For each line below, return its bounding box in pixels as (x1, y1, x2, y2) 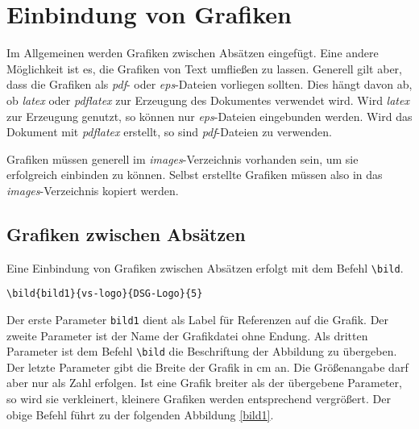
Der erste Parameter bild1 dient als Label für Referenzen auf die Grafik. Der (6, 310, 389, 327)
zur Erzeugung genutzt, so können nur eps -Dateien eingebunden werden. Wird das (6, 107, 413, 124)
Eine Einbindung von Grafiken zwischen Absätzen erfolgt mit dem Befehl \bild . (6, 259, 404, 276)
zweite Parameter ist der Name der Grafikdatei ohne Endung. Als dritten (6, 327, 368, 344)
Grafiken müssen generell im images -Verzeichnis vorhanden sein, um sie (6, 150, 359, 167)
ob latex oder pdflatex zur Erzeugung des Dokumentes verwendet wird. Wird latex (6, 91, 409, 108)
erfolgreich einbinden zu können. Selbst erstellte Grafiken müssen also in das (6, 166, 383, 183)
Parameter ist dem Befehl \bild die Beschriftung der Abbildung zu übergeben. (6, 343, 397, 360)
